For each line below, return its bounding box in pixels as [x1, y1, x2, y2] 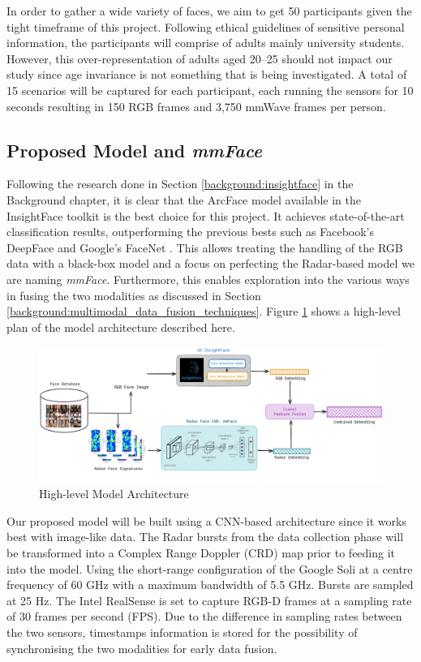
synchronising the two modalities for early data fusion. [6, 639, 277, 656]
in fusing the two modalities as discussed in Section [6, 286, 261, 303]
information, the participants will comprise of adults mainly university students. [6, 34, 405, 51]
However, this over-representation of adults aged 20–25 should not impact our [6, 49, 393, 67]
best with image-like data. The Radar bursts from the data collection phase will [6, 528, 404, 545]
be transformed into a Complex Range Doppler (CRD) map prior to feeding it [6, 544, 396, 561]
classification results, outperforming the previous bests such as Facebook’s [6, 223, 375, 240]
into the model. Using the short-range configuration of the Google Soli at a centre [6, 560, 413, 577]
